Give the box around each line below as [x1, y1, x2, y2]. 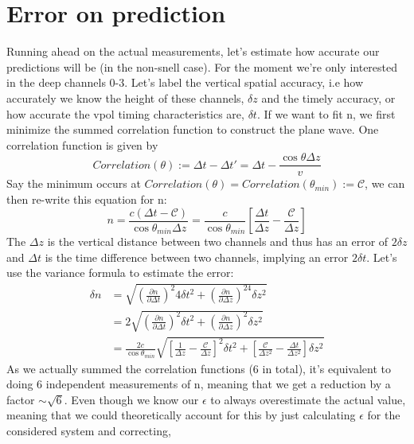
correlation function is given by [6, 136, 158, 153]
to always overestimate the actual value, [210, 391, 406, 407]
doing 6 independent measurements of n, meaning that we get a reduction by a [6, 376, 391, 392]
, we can [365, 175, 405, 192]
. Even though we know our [64, 391, 199, 407]
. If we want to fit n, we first [256, 105, 396, 122]
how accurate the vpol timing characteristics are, [6, 105, 244, 122]
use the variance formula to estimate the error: [6, 264, 234, 281]
